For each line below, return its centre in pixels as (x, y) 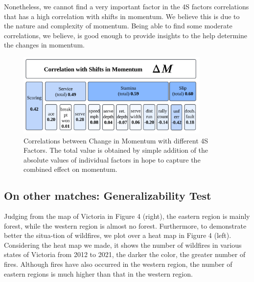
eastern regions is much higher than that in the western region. (98, 273)
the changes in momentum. (44, 45)
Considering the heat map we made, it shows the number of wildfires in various (123, 245)
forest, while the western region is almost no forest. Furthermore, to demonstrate (125, 225)
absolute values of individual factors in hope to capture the (112, 159)
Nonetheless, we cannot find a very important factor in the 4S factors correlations (127, 6)
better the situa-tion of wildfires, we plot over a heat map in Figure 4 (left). (118, 235)
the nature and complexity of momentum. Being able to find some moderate (118, 26)
